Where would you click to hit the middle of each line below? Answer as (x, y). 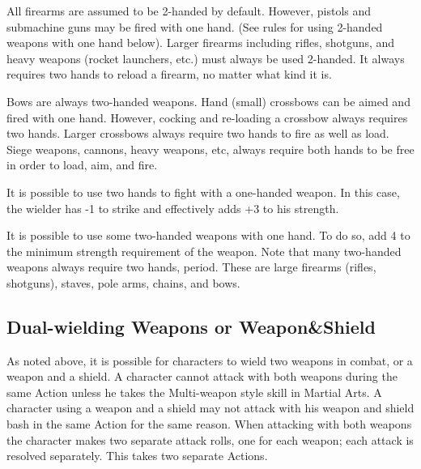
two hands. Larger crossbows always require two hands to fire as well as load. (198, 133)
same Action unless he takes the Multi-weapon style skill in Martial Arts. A (194, 392)
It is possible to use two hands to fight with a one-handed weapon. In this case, (203, 192)
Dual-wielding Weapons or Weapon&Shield (191, 326)
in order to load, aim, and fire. (82, 165)
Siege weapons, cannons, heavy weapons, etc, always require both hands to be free (210, 149)
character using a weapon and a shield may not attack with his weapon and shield (210, 408)
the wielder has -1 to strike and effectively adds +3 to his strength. (173, 208)
